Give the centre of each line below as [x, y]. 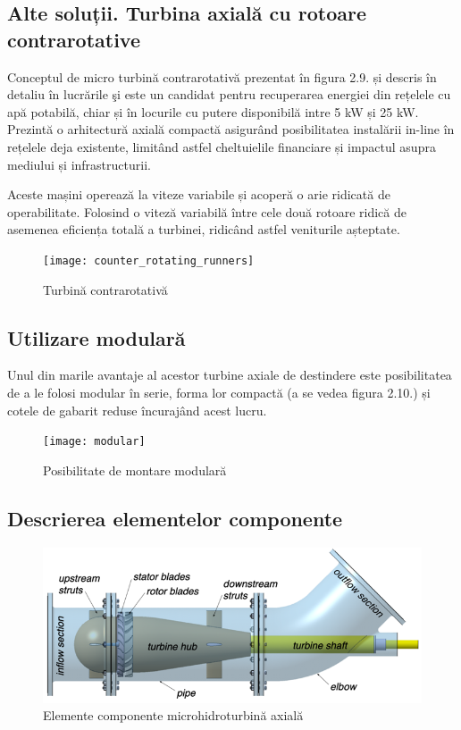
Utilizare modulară [96, 337]
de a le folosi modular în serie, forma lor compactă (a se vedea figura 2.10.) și [219, 392]
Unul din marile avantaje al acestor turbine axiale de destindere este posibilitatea [230, 375]
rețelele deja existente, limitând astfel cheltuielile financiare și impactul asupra [222, 146]
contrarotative [74, 39]
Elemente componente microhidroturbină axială [173, 715]
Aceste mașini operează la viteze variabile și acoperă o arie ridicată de [199, 194]
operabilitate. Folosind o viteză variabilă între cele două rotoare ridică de [207, 211]
